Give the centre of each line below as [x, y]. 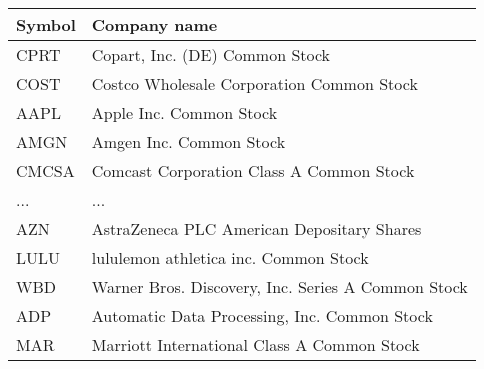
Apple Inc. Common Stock [184, 112]
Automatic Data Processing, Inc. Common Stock [262, 315]
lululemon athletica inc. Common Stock [230, 257]
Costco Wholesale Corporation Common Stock [254, 83]
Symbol [46, 24]
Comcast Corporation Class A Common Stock [253, 170]
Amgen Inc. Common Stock [188, 141]
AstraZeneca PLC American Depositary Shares [256, 228]
